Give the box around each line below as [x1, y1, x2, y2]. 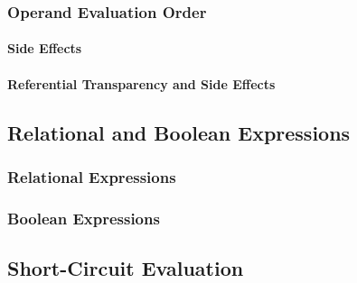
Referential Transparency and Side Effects [7, 74, 276, 93]
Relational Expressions [7, 165, 176, 187]
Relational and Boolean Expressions [7, 118, 351, 146]
